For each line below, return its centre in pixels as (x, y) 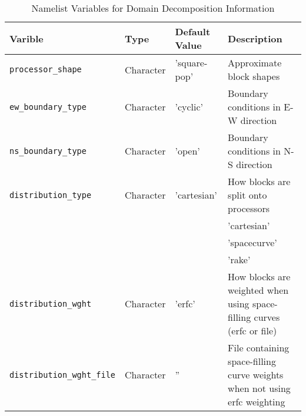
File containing (259, 348)
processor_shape (46, 69)
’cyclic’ (189, 107)
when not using (259, 388)
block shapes (254, 76)
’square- (191, 63)
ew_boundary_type (48, 107)
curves (267, 317)
